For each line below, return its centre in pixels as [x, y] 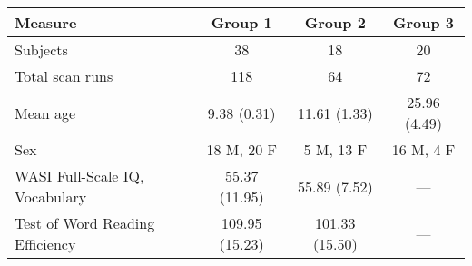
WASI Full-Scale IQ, [79, 176]
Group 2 [335, 22]
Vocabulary [51, 197]
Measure [46, 22]
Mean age [45, 113]
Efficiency [45, 244]
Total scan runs [64, 76]
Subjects [41, 49]
